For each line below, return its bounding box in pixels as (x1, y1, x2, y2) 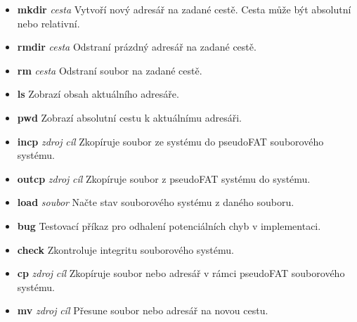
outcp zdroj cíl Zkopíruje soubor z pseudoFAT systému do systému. (17, 171, 311, 186)
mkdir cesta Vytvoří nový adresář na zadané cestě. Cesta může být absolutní (17, 2, 351, 16)
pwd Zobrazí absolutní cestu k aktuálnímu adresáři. (17, 110, 242, 124)
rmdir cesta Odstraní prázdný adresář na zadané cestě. (17, 39, 257, 54)
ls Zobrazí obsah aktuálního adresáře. (17, 86, 179, 101)
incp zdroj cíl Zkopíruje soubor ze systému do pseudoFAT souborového (17, 134, 324, 148)
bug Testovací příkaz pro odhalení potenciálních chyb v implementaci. (17, 218, 321, 233)
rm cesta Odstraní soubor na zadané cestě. (17, 63, 202, 77)
